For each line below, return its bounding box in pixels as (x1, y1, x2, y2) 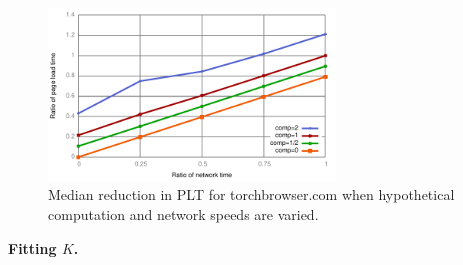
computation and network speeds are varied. (48, 203, 319, 224)
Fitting (8, 237, 57, 258)
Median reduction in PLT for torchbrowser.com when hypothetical (48, 184, 455, 205)
